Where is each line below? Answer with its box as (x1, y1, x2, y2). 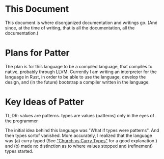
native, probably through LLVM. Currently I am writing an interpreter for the (5, 69, 157, 75)
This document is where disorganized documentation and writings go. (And (5, 20, 158, 26)
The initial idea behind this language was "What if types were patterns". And (5, 127, 160, 133)
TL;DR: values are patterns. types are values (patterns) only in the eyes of (5, 112, 155, 118)
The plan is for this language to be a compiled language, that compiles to (5, 63, 153, 69)
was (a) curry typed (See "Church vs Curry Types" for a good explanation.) (5, 137, 157, 143)
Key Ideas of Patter (5, 97, 84, 107)
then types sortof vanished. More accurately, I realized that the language (5, 132, 152, 138)
